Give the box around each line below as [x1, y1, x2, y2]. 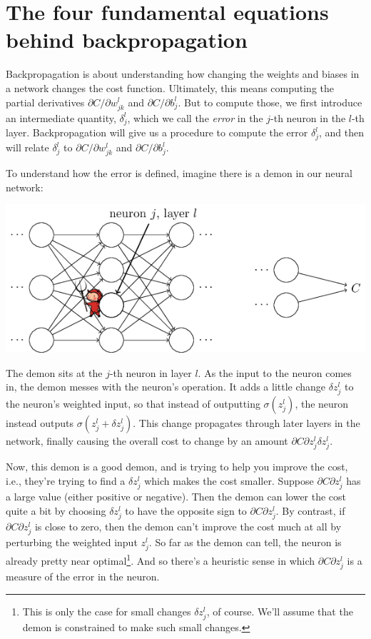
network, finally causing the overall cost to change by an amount [6, 433, 288, 448]
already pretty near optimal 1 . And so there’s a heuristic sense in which [6, 551, 315, 568]
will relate [6, 140, 49, 155]
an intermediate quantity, [6, 110, 116, 125]
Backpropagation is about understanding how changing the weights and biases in [6, 66, 360, 81]
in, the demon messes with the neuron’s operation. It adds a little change [6, 379, 326, 394]
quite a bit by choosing [6, 503, 106, 518]
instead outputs [6, 416, 74, 431]
